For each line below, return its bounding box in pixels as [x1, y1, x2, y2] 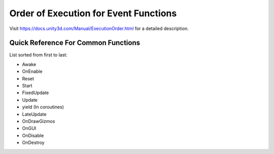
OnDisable [22, 132, 44, 138]
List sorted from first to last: [9, 52, 68, 58]
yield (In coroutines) [22, 104, 64, 110]
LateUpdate [22, 111, 47, 117]
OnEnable [22, 69, 43, 75]
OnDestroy [22, 140, 45, 146]
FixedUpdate [22, 89, 49, 96]
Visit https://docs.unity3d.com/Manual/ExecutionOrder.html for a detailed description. [9, 25, 189, 32]
